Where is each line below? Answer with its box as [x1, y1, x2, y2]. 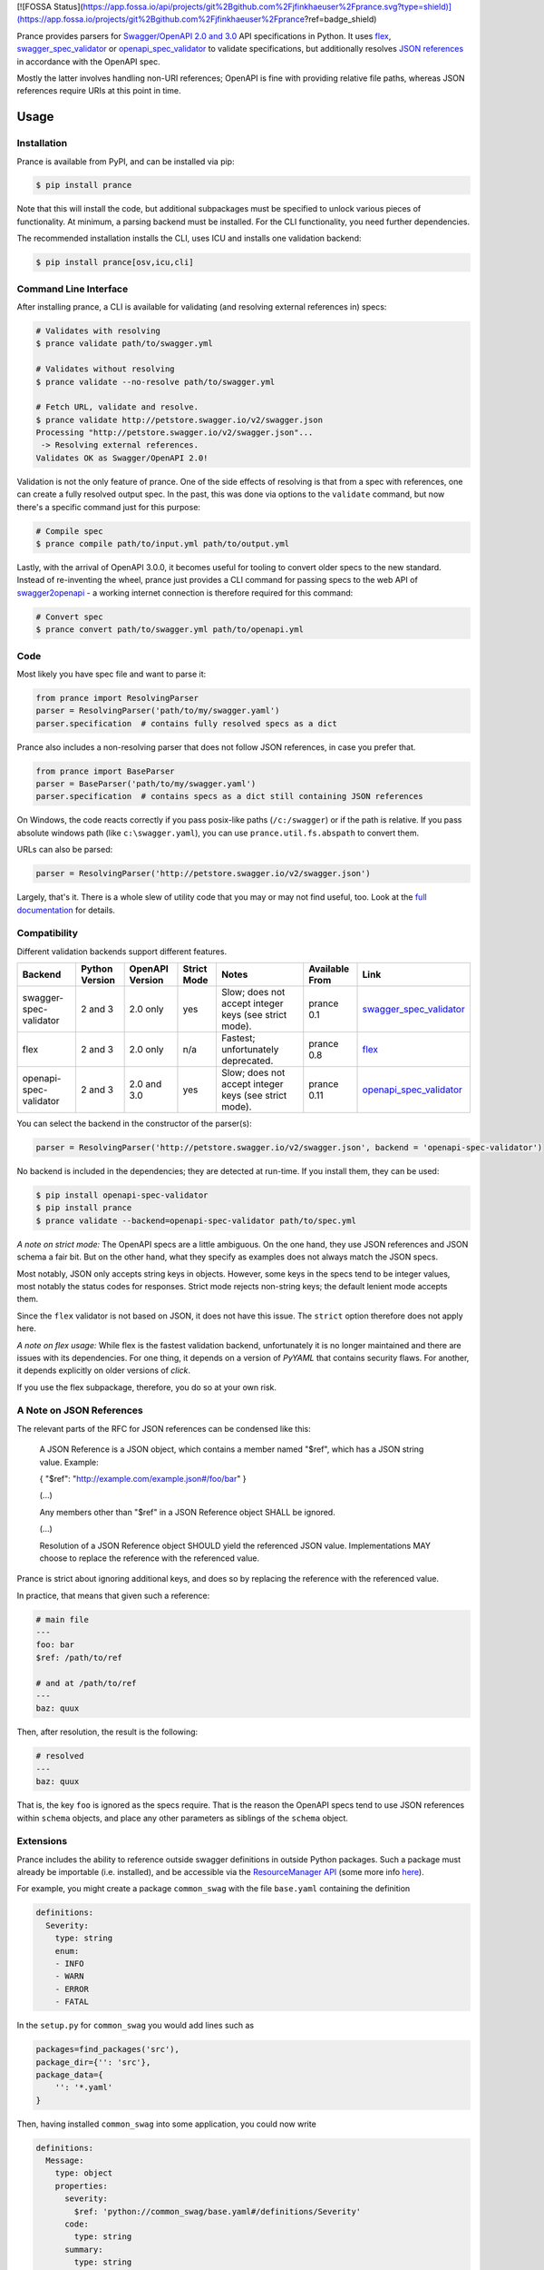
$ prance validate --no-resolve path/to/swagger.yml [35, 377, 276, 387]
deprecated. [220, 1054, 274, 1067]
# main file [35, 1614, 90, 1624]
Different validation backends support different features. [16, 945, 227, 957]
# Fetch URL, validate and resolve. [35, 402, 199, 412]
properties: [54, 2180, 109, 2191]
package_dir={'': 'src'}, [35, 2057, 151, 2068]
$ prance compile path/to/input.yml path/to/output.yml [35, 538, 290, 548]
